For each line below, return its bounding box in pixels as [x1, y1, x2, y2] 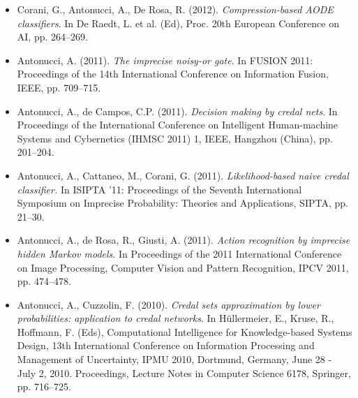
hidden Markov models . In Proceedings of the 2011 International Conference [17, 246, 342, 260]
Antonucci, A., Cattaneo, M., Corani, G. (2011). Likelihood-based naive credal [17, 168, 349, 182]
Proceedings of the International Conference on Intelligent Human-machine [17, 117, 338, 132]
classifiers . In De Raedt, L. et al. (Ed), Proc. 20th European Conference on [17, 15, 339, 30]
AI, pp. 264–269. [17, 29, 88, 44]
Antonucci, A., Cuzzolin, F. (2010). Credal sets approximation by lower [17, 297, 320, 311]
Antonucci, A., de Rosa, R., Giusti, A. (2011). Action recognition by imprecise [17, 233, 350, 247]
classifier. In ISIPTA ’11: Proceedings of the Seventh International [17, 182, 302, 196]
